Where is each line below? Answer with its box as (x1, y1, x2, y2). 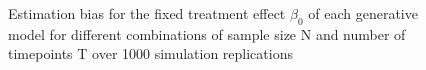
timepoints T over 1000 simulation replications (8, 43, 293, 64)
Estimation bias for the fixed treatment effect (8, 3, 286, 23)
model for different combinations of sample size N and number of (8, 23, 406, 44)
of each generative (308, 3, 418, 23)
